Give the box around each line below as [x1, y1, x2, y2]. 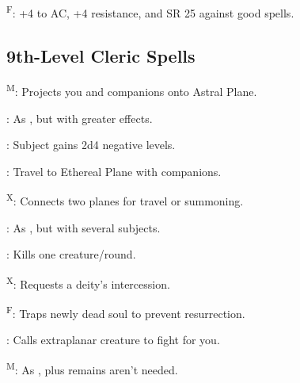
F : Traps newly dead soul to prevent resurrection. [6, 303, 245, 321]
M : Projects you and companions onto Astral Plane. [6, 81, 257, 100]
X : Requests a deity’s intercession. [6, 273, 170, 292]
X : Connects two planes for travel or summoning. [6, 190, 244, 209]
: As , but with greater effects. [6, 109, 153, 126]
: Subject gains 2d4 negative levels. [6, 136, 176, 153]
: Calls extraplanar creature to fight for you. [6, 331, 220, 348]
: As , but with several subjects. [6, 219, 161, 236]
